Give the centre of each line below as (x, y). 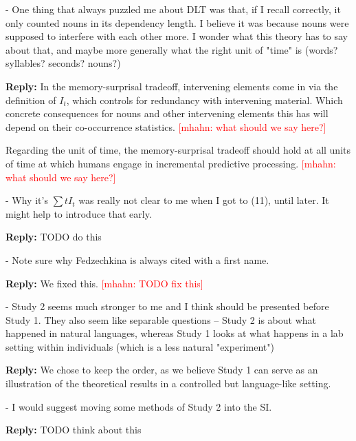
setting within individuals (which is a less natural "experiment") (140, 346)
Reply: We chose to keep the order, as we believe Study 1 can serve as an (162, 370)
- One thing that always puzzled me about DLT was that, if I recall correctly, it (173, 9)
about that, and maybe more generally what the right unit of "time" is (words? (172, 49)
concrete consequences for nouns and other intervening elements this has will (167, 113)
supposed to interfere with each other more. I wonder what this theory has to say (177, 36)
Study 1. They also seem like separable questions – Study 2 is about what (161, 319)
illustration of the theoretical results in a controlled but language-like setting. (168, 383)
